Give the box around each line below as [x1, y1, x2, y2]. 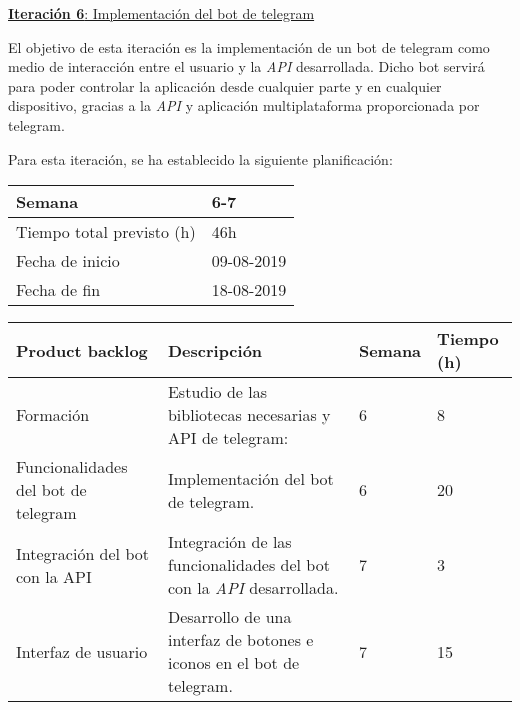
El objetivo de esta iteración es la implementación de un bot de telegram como [8, 36, 490, 57]
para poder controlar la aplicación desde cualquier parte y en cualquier [8, 75, 442, 96]
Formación [16, 403, 90, 427]
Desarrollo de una [167, 605, 292, 629]
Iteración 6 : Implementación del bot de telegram [8, 3, 315, 23]
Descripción [167, 338, 263, 362]
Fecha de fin [16, 278, 101, 302]
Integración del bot [16, 541, 149, 565]
